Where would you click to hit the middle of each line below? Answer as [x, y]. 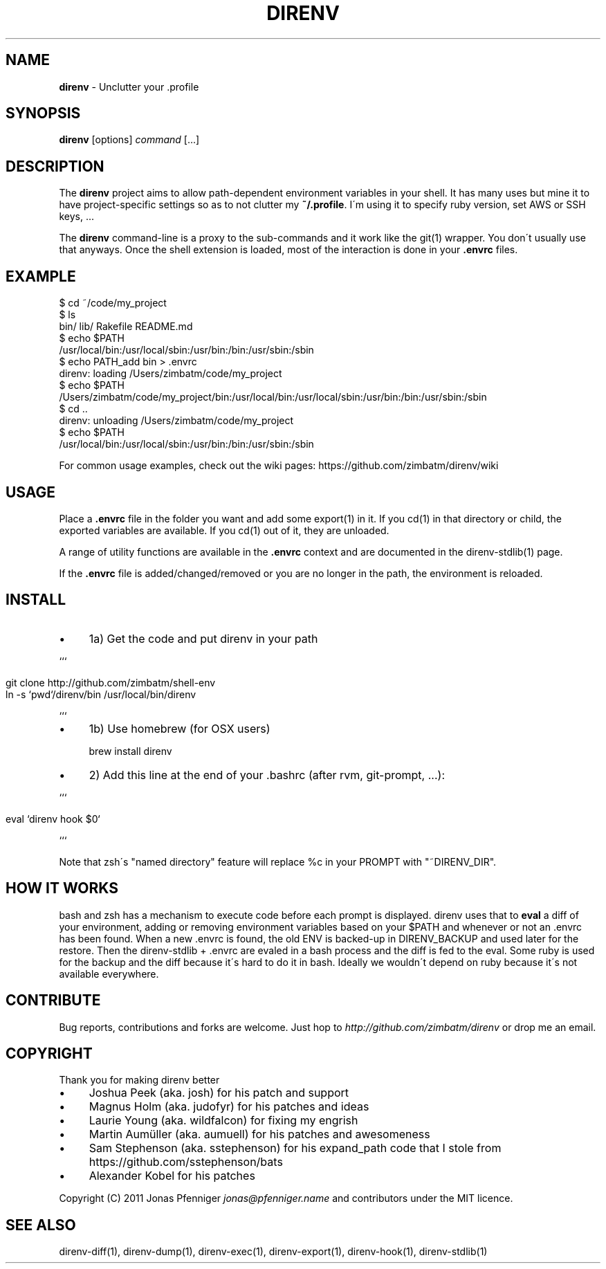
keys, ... [76, 217]
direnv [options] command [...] [129, 140]
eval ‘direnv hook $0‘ [53, 819]
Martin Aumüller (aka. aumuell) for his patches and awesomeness [259, 1134]
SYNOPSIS [43, 113]
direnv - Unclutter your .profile [129, 86]
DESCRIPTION [55, 166]
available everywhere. [109, 974]
